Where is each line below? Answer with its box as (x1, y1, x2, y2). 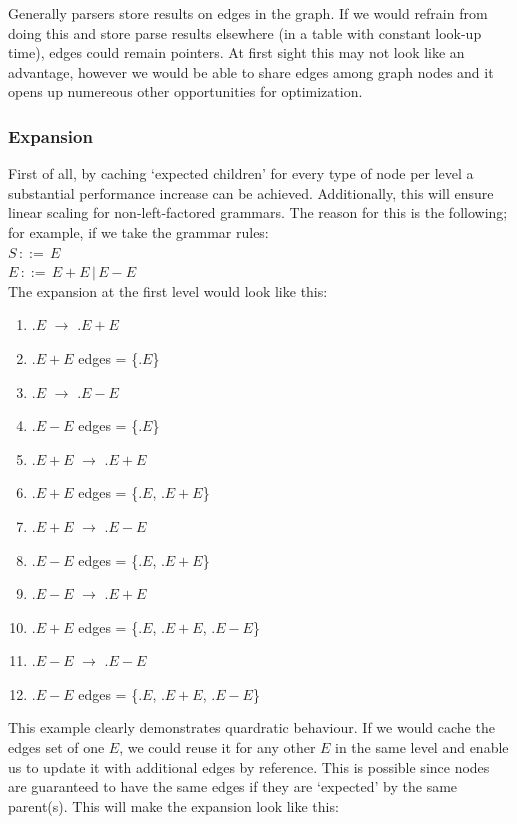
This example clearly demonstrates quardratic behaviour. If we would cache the (8, 717, 495, 738)
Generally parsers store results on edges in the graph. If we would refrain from (8, 3, 488, 23)
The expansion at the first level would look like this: (8, 280, 328, 301)
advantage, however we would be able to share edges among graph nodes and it (8, 61, 494, 82)
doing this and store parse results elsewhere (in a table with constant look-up (8, 22, 482, 43)
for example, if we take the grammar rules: (8, 221, 269, 242)
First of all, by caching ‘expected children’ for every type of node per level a (8, 163, 474, 184)
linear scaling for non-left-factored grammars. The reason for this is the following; (8, 202, 508, 223)
